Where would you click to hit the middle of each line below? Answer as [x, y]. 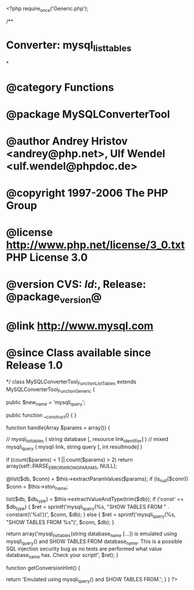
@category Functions [60, 87]
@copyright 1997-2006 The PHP [87, 193]
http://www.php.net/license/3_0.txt [96, 245]
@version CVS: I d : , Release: [76, 284]
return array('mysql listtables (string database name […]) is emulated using [92, 534]
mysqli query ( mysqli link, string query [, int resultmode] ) [74, 448]
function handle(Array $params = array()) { [58, 428]
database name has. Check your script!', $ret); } [62, 556]
